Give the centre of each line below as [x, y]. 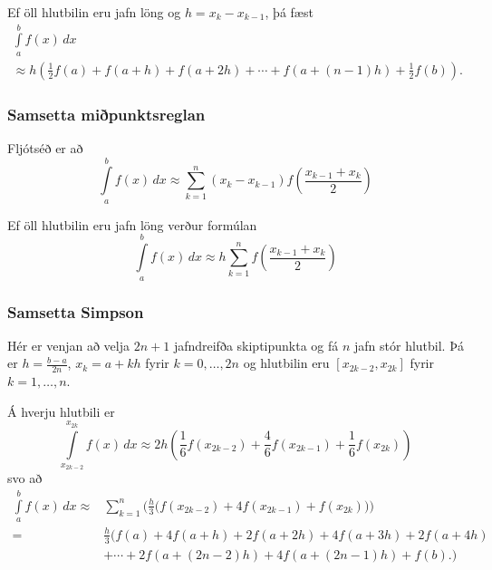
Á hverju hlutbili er [61, 411]
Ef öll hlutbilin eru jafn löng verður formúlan [132, 224]
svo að [25, 478]
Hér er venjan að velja [69, 345]
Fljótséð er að [45, 148]
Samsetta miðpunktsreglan [106, 114]
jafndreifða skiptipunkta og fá [256, 345]
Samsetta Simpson [76, 311]
